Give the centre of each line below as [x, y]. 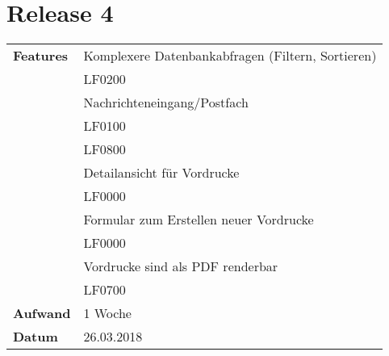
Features [41, 56]
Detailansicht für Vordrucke [161, 173]
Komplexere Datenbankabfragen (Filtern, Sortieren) [230, 56]
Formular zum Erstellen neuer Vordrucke [199, 220]
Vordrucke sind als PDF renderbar [181, 266]
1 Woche [107, 313]
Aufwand [42, 313]
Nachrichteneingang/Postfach [166, 103]
